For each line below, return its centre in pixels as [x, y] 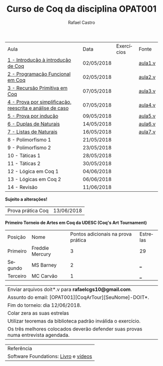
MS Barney [44, 265]
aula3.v [147, 91]
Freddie [40, 248]
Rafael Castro [81, 22]
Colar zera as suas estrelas [38, 313]
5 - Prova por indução [33, 116]
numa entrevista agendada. [39, 335]
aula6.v [147, 124]
